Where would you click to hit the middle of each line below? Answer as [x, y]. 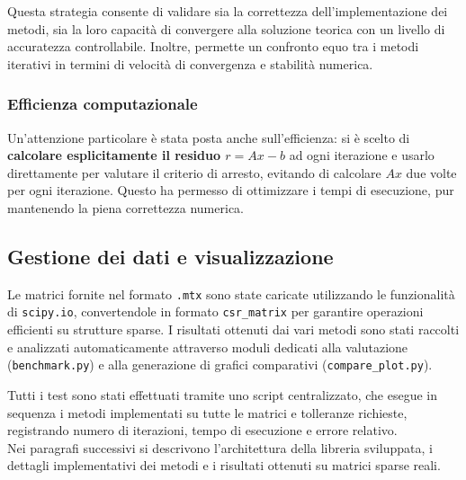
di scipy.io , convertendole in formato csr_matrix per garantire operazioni [215, 311]
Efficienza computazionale [103, 104]
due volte [431, 172]
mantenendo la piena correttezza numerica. [125, 207]
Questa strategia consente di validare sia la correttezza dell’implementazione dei [228, 11]
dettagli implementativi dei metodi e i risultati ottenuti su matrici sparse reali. [224, 465]
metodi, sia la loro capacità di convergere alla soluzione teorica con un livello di [226, 28]
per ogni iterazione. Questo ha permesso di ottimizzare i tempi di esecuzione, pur [231, 190]
